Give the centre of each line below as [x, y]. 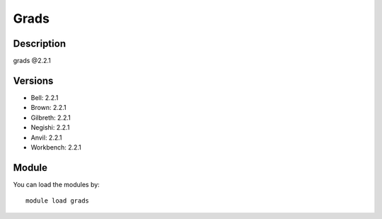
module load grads [58, 201]
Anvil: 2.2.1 [46, 137]
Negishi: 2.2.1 [50, 128]
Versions [33, 80]
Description [40, 44]
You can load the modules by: [57, 184]
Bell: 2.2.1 [45, 97]
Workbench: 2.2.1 [56, 147]
